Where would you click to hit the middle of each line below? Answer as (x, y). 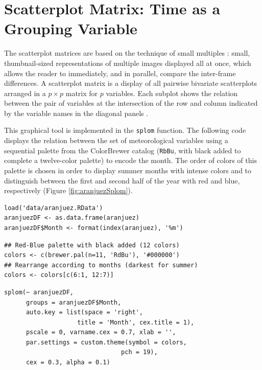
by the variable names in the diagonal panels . (76, 113)
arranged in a (25, 93)
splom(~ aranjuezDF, (39, 292)
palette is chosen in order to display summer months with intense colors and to (128, 170)
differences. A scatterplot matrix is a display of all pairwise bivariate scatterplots (131, 83)
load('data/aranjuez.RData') (54, 208)
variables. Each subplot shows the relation (172, 93)
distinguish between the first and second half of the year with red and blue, (122, 180)
